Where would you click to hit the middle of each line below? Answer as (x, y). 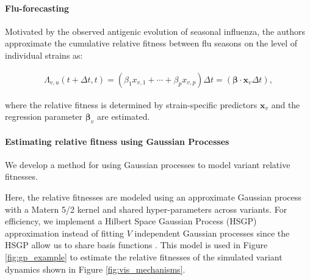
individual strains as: (44, 55)
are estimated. (124, 116)
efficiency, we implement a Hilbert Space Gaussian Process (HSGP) (131, 221)
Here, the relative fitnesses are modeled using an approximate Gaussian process (153, 197)
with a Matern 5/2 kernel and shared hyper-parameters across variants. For (146, 209)
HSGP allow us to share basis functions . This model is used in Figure (136, 245)
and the (286, 104)
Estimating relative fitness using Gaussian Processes (117, 141)
